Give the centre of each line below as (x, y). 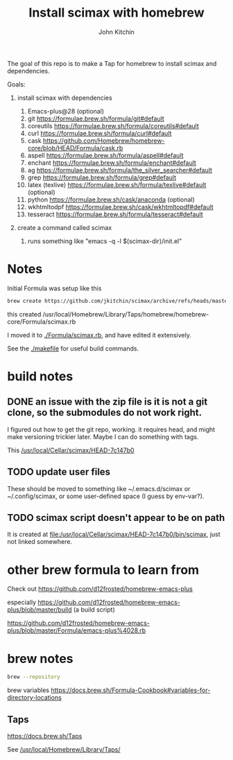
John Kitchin (116, 32)
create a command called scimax (64, 227)
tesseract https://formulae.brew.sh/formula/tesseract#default (115, 214)
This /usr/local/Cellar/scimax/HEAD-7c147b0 (71, 450)
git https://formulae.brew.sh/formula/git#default (96, 118)
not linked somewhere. (40, 542)
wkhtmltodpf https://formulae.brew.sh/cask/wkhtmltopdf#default (120, 206)
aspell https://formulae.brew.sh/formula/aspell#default (105, 155)
